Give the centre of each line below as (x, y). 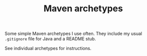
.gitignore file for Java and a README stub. (50, 39)
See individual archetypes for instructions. (48, 48)
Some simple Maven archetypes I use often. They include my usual (73, 34)
